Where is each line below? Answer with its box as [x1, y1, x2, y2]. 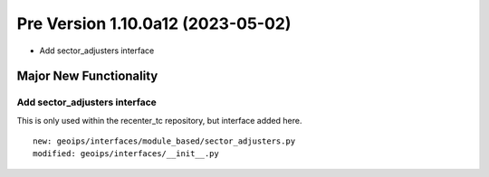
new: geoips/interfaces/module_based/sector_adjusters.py [33, 136, 296, 146]
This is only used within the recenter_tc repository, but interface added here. [16, 115, 302, 126]
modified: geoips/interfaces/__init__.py [33, 149, 219, 159]
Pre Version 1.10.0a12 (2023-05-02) [16, 14, 292, 33]
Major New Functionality [16, 69, 158, 84]
